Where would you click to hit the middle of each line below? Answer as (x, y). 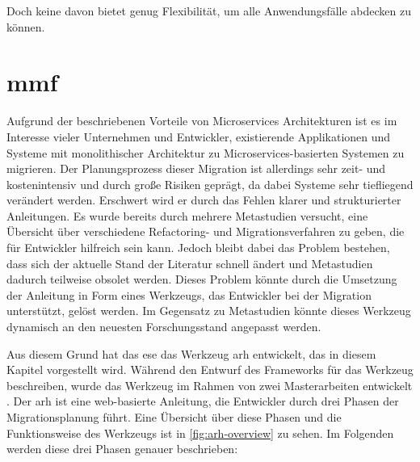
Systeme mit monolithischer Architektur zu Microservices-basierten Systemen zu (206, 152)
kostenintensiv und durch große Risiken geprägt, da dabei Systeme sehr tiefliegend (210, 184)
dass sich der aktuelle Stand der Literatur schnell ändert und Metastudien (190, 263)
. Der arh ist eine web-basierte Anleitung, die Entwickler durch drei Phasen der (203, 401)
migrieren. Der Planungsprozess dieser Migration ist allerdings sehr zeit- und (196, 168)
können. (26, 26)
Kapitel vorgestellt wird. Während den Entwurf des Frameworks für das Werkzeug (210, 370)
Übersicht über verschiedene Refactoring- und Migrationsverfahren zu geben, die (206, 231)
